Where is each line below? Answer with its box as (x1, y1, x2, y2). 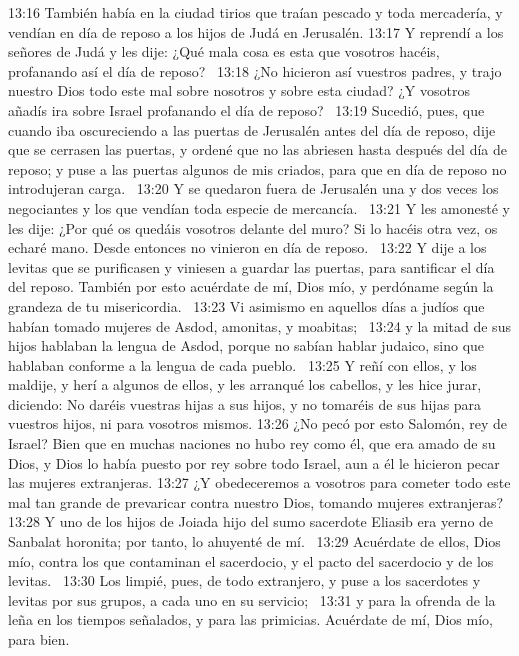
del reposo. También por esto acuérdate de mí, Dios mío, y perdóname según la (8, 276, 494, 297)
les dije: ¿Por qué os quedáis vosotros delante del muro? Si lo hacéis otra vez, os (8, 217, 498, 238)
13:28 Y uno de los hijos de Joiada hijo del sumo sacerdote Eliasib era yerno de (8, 511, 494, 532)
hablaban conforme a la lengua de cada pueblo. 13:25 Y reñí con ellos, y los (8, 354, 477, 375)
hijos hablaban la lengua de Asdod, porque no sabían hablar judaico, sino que (8, 335, 485, 356)
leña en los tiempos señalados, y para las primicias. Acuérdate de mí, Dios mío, (8, 609, 493, 630)
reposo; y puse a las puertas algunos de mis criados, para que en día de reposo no (8, 158, 507, 179)
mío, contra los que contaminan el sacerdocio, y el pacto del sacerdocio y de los (8, 550, 494, 571)
